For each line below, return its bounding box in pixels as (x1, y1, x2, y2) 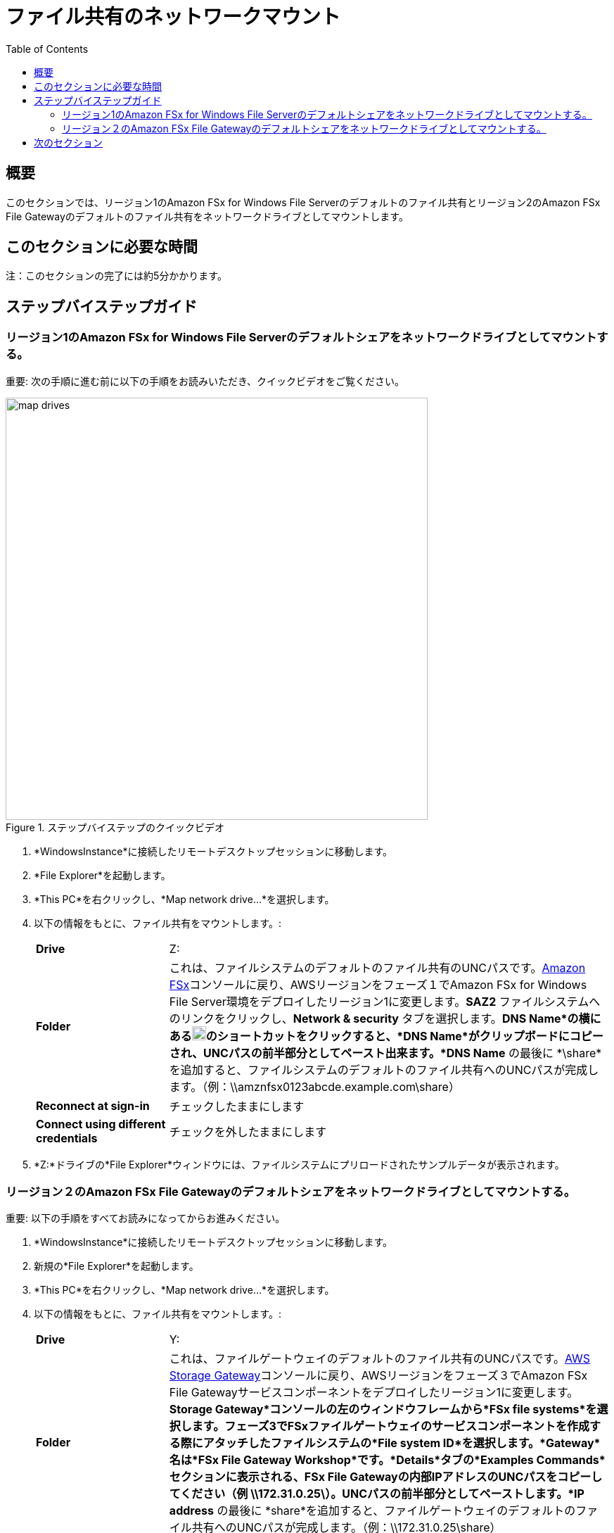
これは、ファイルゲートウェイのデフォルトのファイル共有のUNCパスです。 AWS (169, 1351, 591, 1366)
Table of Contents (6, 42, 89, 55)
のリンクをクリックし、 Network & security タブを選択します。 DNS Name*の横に (169, 1011, 601, 1026)
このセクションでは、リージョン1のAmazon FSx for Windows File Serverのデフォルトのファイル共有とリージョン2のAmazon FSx (6, 196, 601, 208)
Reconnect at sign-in (36, 1098, 150, 1113)
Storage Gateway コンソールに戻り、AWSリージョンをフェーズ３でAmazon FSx (169, 1368, 588, 1383)
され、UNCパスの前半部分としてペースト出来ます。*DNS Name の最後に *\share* (169, 1045, 602, 1060)
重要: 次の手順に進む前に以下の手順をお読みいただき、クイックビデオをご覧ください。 (6, 374, 404, 387)
